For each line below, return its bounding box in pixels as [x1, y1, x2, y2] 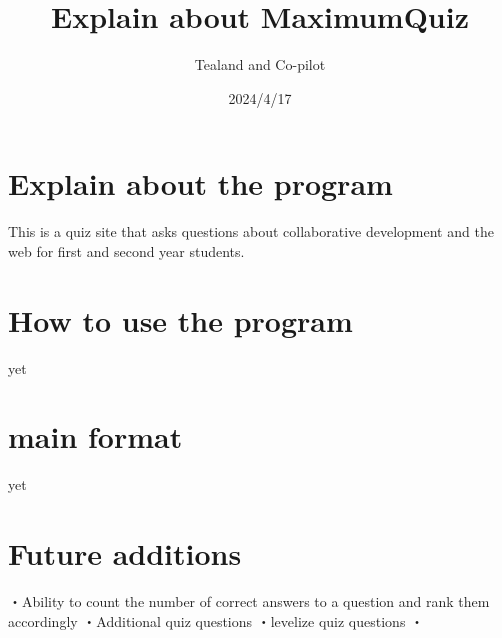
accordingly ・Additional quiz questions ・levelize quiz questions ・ [8, 610, 425, 631]
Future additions [8, 533, 242, 574]
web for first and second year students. [8, 240, 245, 261]
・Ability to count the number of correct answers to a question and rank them [8, 591, 490, 611]
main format [8, 416, 183, 457]
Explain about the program [8, 163, 393, 204]
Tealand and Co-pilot [194, 54, 326, 75]
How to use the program [8, 299, 353, 340]
